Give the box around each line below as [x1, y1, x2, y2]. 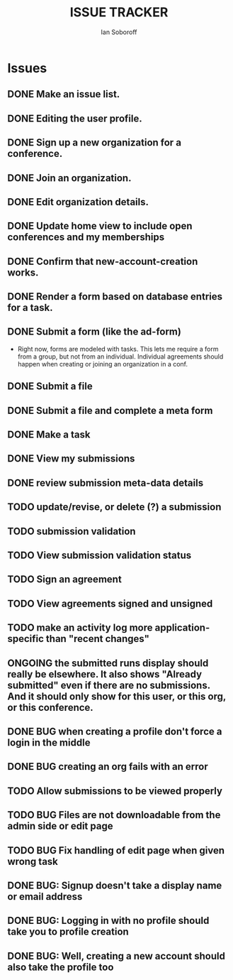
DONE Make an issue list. [7, 88, 120, 100]
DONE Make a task [7, 429, 91, 441]
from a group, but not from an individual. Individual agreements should [17, 352, 224, 361]
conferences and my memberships [7, 232, 165, 244]
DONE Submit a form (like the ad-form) [7, 326, 182, 338]
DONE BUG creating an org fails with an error [7, 761, 208, 773]
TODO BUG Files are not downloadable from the [7, 809, 221, 821]
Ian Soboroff [101, 28, 137, 36]
